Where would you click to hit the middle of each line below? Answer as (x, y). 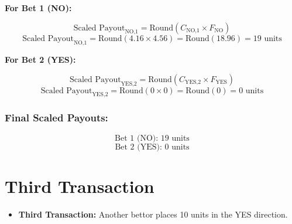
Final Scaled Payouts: (56, 118)
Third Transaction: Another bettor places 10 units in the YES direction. (153, 214)
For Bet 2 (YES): (40, 60)
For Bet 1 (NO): (38, 8)
